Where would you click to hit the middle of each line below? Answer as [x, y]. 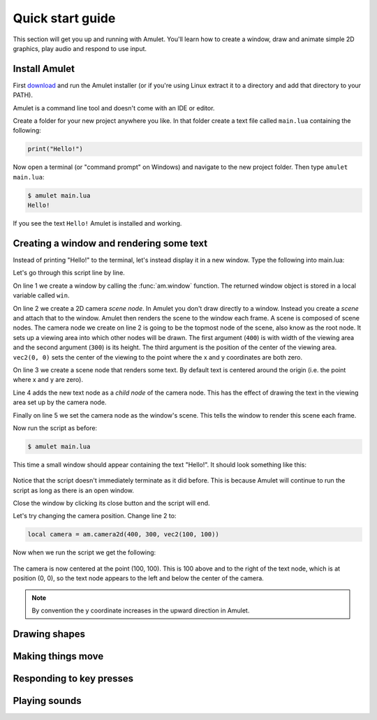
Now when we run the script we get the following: [84, 552]
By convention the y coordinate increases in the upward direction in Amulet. [141, 610]
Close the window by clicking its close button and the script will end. [111, 504]
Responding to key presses [73, 678]
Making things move [58, 656]
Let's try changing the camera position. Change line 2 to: [95, 516]
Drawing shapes [49, 634]
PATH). [23, 95]
